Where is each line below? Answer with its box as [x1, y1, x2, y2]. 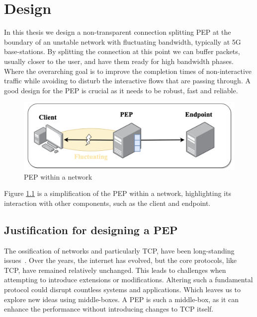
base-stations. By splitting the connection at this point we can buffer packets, [4, 46, 240, 57]
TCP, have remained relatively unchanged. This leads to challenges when [4, 264, 226, 275]
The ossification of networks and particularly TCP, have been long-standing [4, 245, 235, 255]
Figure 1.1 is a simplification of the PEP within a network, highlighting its [4, 188, 231, 198]
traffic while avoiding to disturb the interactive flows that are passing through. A [4, 75, 251, 86]
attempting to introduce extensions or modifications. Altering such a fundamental [4, 274, 253, 285]
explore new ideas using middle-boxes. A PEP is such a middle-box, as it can [4, 294, 239, 304]
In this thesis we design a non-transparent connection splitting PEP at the [4, 27, 231, 37]
